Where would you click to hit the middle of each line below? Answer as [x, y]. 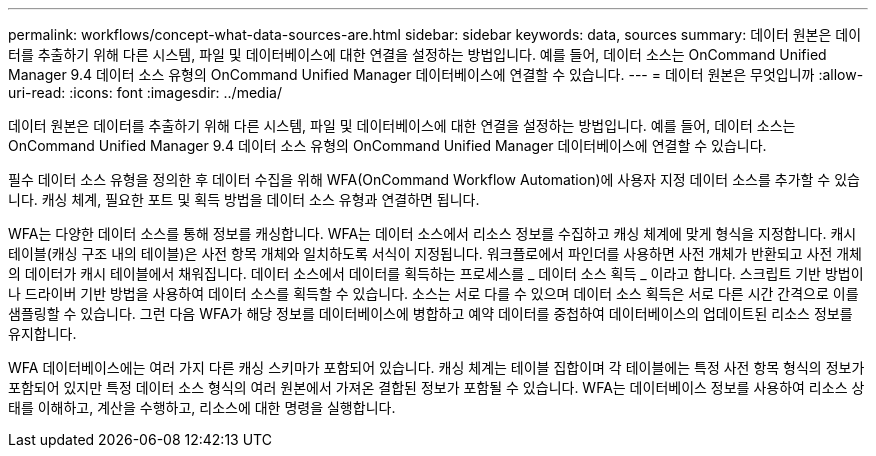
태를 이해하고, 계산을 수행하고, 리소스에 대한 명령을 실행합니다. [202, 407]
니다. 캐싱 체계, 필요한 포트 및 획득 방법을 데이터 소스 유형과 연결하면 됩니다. [244, 199]
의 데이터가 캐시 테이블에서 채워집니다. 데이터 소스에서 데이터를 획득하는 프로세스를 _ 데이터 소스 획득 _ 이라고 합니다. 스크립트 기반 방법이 [436, 273]
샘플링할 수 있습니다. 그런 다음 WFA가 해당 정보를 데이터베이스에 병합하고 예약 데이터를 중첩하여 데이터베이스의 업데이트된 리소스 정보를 [430, 313]
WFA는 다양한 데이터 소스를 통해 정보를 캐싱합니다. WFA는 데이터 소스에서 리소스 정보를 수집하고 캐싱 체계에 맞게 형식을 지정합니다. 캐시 [432, 233]
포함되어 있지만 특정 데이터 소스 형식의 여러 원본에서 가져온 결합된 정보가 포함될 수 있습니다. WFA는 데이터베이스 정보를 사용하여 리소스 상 [436, 387]
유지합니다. [42, 333]
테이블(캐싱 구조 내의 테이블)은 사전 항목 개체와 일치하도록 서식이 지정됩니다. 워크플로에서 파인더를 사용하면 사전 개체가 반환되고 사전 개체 [435, 253]
